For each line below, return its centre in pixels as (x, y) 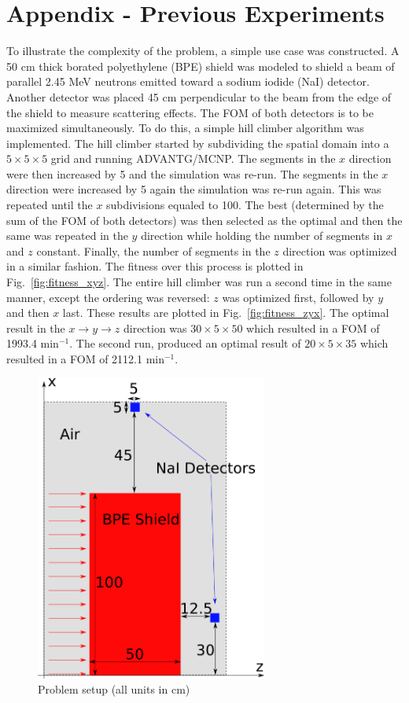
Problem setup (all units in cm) (114, 689)
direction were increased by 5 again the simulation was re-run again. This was (194, 189)
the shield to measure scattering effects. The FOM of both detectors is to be (190, 112)
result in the (36, 328)
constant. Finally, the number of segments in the (153, 250)
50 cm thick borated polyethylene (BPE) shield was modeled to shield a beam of (201, 66)
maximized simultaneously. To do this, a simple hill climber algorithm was (185, 128)
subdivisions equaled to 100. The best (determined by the (245, 205)
